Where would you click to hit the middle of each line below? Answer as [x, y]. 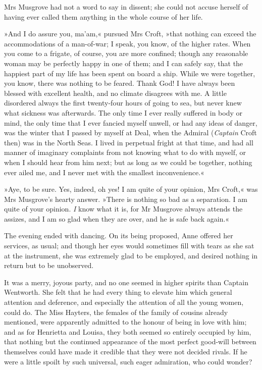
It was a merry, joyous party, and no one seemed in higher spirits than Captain [126, 282]
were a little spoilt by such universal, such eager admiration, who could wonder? [128, 361]
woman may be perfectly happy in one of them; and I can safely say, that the [124, 63]
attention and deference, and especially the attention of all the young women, [124, 302]
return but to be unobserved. [49, 265]
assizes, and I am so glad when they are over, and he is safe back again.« [117, 218]
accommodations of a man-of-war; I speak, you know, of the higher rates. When [127, 43]
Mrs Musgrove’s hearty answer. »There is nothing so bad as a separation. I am [126, 199]
